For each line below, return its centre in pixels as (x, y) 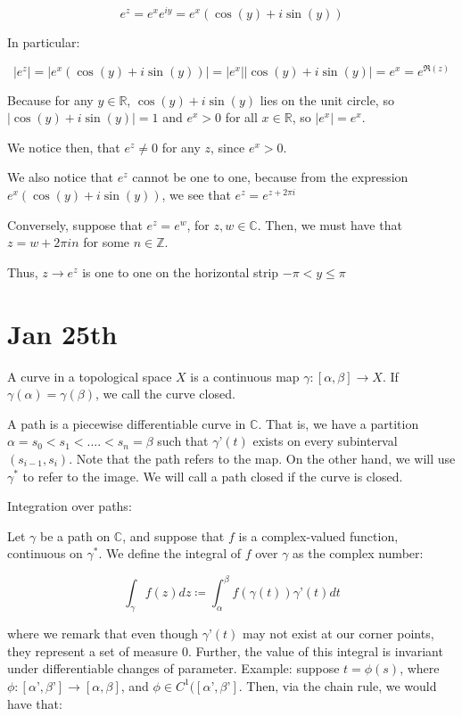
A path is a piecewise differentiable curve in (127, 423)
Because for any (50, 99)
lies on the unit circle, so (327, 99)
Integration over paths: (70, 506)
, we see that (196, 195)
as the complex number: (358, 553)
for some (107, 242)
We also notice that (61, 177)
